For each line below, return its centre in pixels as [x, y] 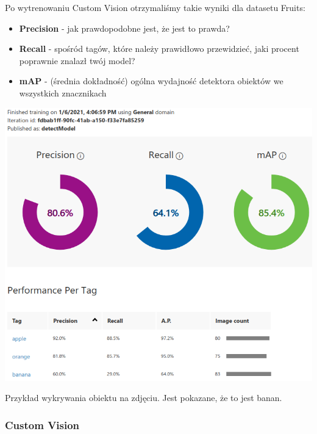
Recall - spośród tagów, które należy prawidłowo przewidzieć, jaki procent [159, 49]
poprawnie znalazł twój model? [77, 60]
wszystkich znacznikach [63, 92]
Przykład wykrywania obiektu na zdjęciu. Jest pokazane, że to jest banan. [144, 398]
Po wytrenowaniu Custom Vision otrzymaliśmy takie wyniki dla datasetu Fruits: [155, 7]
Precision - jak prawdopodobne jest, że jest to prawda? [124, 28]
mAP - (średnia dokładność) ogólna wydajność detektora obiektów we [151, 81]
